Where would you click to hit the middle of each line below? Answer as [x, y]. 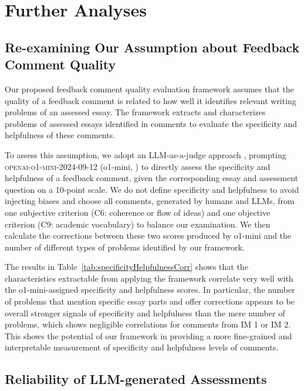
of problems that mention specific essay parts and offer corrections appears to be [150, 301]
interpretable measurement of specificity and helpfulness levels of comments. [142, 347]
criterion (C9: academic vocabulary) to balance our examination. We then [138, 224]
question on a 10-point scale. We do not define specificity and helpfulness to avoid [152, 189]
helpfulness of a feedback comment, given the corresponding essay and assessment [152, 178]
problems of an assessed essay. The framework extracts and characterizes [135, 112]
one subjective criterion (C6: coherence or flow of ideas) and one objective [138, 212]
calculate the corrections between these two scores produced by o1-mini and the [148, 235]
